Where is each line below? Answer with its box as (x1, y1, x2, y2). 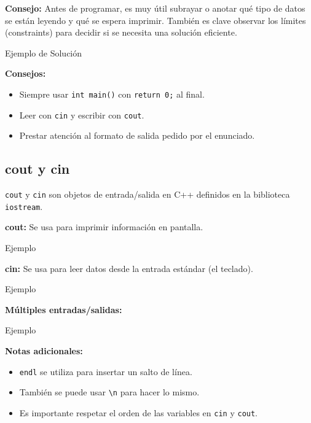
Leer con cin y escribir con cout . (19, 108, 144, 121)
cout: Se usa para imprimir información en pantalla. (5, 220, 203, 233)
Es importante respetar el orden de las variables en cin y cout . (19, 406, 258, 419)
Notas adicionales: (5, 344, 83, 357)
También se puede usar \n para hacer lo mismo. (19, 386, 200, 398)
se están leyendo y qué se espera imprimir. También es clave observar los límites (5, 14, 306, 26)
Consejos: (5, 67, 46, 80)
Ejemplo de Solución (5, 46, 82, 59)
